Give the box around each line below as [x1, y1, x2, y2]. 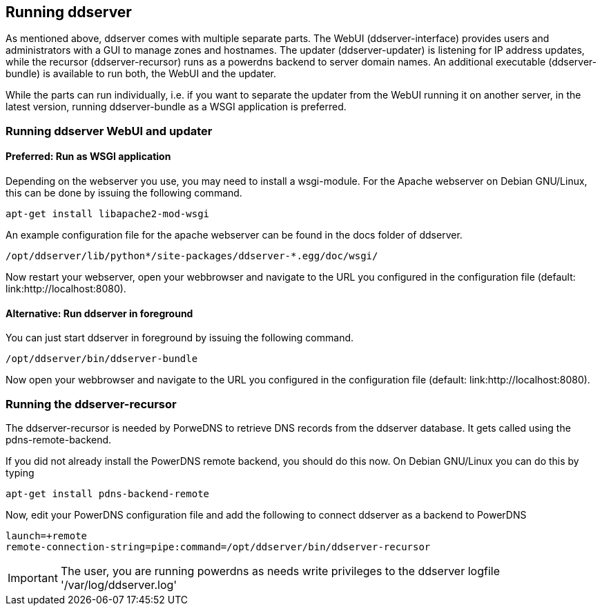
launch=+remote [6, 530, 88, 541]
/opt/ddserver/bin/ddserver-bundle [6, 353, 198, 365]
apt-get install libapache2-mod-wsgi [6, 208, 210, 220]
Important [8, 570, 58, 585]
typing [6, 466, 35, 479]
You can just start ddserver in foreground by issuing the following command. [6, 332, 354, 344]
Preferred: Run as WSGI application [6, 150, 171, 163]
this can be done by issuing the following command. [6, 187, 242, 199]
